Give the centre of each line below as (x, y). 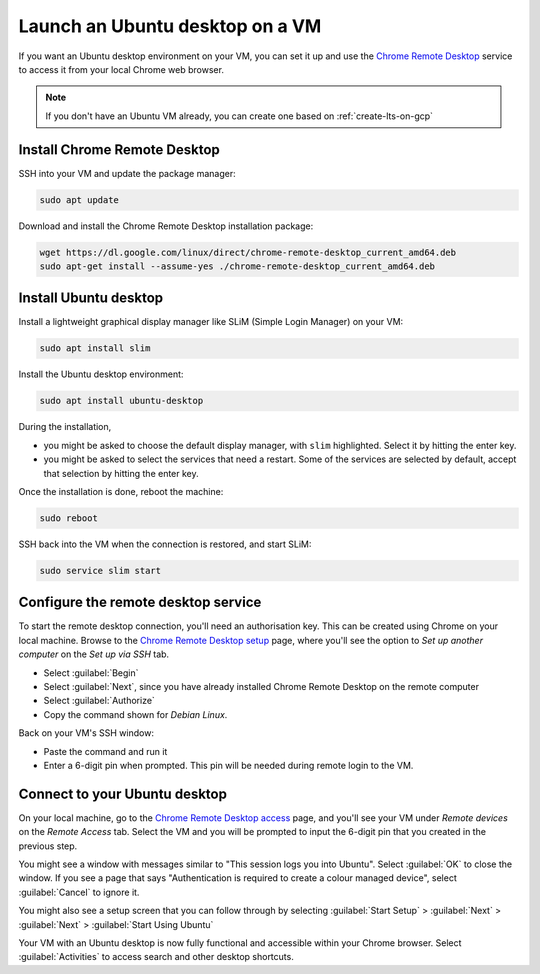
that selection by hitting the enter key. (121, 473)
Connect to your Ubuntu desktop (122, 793)
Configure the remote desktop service (140, 602)
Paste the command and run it (105, 751)
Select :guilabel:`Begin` (91, 672)
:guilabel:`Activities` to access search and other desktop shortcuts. (156, 957)
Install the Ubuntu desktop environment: (101, 374)
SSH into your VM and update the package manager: (127, 173)
